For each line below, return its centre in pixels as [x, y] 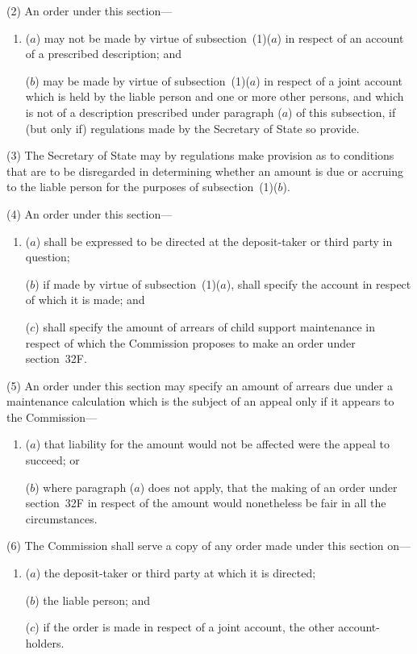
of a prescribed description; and [103, 54]
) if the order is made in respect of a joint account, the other [185, 627]
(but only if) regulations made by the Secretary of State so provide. [192, 128]
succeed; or [52, 460]
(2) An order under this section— [90, 10]
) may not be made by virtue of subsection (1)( [154, 37]
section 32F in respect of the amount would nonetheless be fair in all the [206, 503]
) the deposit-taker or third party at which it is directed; [176, 573]
